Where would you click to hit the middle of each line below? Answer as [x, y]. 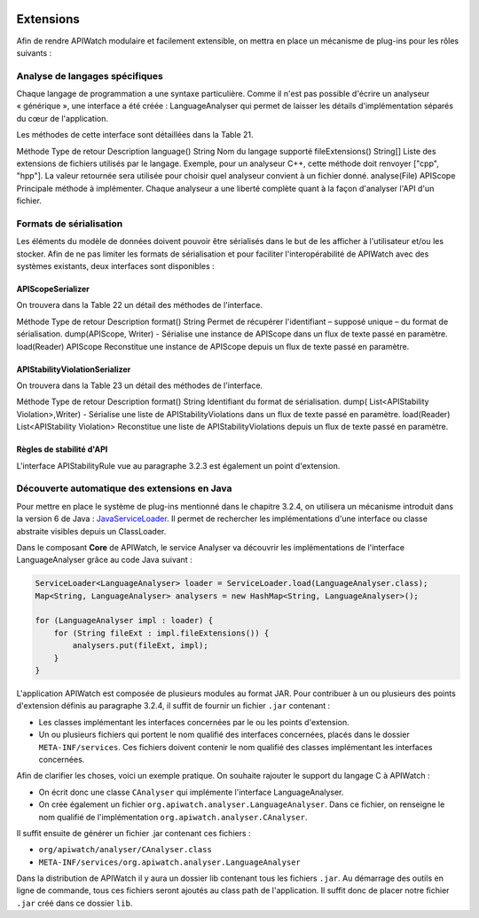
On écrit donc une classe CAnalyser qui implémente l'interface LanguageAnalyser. [191, 792]
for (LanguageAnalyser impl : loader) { [124, 621]
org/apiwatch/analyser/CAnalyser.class [125, 850]
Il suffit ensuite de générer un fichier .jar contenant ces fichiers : [134, 833]
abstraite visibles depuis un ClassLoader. [91, 531]
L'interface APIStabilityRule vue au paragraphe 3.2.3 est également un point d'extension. [178, 465]
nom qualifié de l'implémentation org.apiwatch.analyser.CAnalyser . [173, 817]
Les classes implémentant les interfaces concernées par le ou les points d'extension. [194, 722]
